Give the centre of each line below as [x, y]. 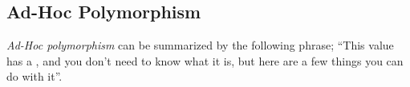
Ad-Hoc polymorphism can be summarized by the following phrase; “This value [200, 45]
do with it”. [35, 76]
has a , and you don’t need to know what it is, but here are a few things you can [205, 60]
